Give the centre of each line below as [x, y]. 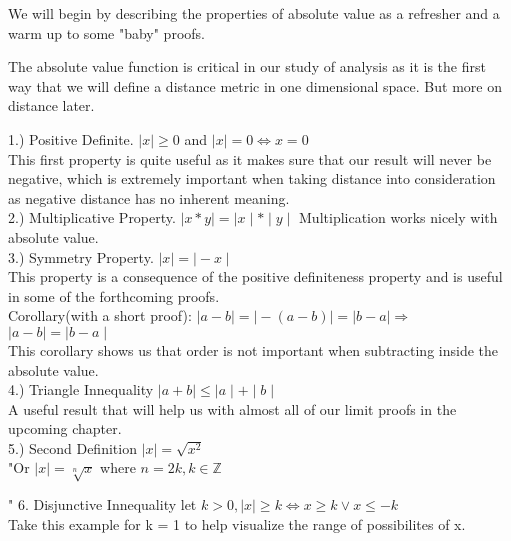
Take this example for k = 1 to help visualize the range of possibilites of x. [237, 523]
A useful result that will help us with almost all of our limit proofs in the [232, 408]
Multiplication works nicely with [398, 217]
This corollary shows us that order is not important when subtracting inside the [253, 349]
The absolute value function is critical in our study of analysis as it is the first [247, 66]
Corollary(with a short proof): [100, 315]
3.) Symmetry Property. [81, 256]
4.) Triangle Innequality [81, 389]
